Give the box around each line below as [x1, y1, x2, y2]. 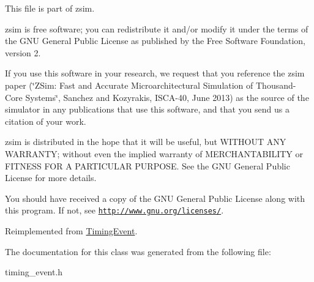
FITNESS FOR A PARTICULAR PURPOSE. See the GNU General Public [5, 159, 290, 172]
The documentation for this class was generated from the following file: [5, 245, 271, 258]
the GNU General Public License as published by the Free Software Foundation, [5, 34, 305, 47]
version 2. [5, 46, 41, 59]
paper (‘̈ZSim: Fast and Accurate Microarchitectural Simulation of [5, 78, 253, 91]
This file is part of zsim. [5, 2, 95, 14]
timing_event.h [5, 265, 63, 278]
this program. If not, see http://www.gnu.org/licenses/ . [5, 204, 224, 217]
